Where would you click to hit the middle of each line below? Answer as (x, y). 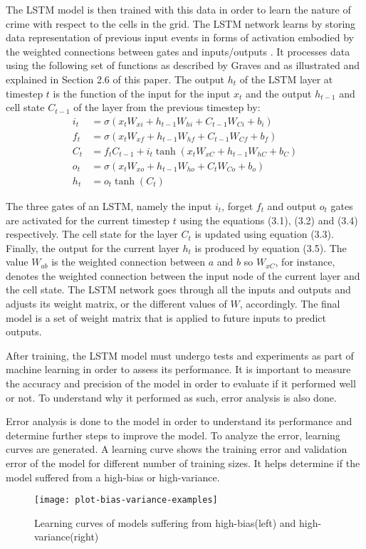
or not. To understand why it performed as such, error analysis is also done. (171, 397)
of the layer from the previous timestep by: (167, 107)
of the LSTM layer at (286, 79)
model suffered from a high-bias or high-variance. (113, 477)
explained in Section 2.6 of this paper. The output (115, 79)
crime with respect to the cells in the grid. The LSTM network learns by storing (181, 23)
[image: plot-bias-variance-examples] (126, 500)
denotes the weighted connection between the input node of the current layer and (183, 275)
